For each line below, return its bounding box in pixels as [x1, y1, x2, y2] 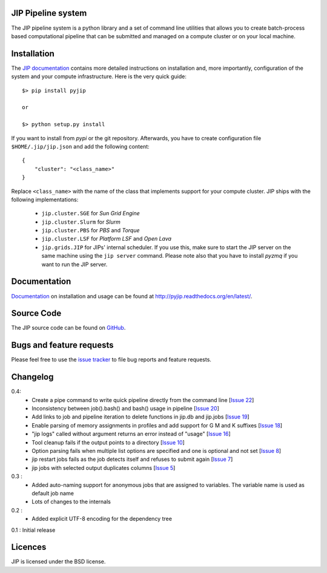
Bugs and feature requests [11, 340, 114, 350]
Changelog [11, 372, 54, 382]
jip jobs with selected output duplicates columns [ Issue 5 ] [31, 464, 176, 471]
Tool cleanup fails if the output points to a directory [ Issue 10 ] [31, 438, 185, 446]
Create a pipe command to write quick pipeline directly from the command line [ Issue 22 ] [31, 396, 254, 403]
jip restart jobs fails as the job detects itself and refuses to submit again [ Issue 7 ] [31, 455, 233, 463]
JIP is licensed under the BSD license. [11, 558, 106, 565]
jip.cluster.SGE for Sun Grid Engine [41, 210, 140, 217]
